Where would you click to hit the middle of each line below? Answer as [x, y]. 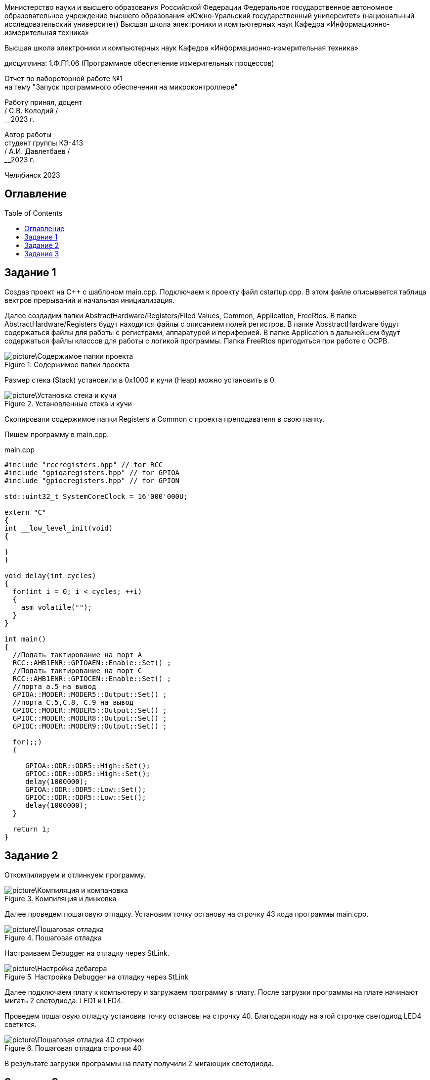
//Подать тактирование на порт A [77, 655]
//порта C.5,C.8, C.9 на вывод [73, 702]
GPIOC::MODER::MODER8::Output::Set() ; [90, 718]
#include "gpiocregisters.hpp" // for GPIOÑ [92, 480]
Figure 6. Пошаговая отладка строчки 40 [73, 1048]
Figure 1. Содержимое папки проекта [67, 364]
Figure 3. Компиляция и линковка [61, 898]
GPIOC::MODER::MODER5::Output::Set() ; [90, 710]
